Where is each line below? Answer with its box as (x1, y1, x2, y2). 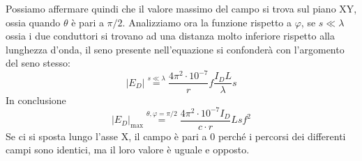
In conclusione (6, 92, 66, 107)
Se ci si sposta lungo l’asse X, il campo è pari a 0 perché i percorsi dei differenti (6, 128, 346, 143)
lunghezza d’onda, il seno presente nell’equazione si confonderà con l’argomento (6, 42, 345, 56)
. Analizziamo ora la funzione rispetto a (122, 15, 292, 29)
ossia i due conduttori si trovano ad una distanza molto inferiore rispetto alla (6, 28, 335, 43)
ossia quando (6, 15, 61, 29)
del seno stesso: (6, 56, 70, 70)
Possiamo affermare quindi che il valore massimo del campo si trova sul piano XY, (6, 1, 357, 15)
